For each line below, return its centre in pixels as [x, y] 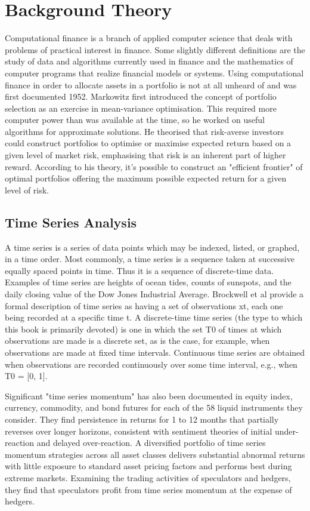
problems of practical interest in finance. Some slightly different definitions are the [155, 49]
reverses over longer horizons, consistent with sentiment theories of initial [139, 431]
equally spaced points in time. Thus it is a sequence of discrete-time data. [139, 270]
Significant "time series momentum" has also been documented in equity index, [149, 395]
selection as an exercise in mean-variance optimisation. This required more [141, 108]
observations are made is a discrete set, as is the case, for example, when [137, 341]
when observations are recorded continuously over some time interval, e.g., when [151, 364]
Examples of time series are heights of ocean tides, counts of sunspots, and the [148, 282]
